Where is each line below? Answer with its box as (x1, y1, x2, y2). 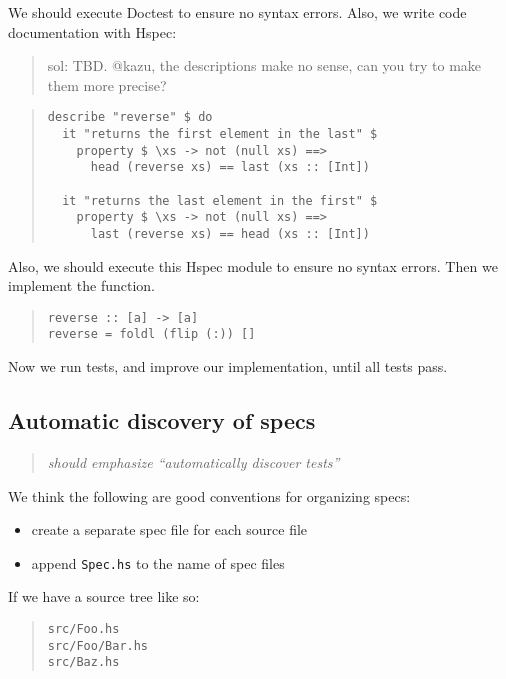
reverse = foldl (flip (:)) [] (47, 327, 256, 342)
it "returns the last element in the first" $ (62, 193, 378, 208)
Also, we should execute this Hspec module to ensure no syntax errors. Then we (8, 255, 498, 276)
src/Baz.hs (47, 655, 120, 670)
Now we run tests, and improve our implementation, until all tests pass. (8, 356, 448, 377)
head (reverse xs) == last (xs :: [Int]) (90, 160, 370, 175)
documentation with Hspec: (8, 21, 177, 42)
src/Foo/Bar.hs (47, 638, 149, 653)
